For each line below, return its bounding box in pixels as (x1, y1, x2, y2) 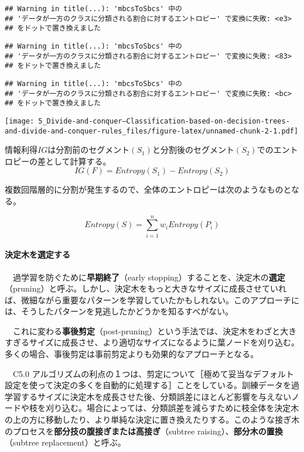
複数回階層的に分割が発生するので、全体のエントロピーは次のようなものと (5, 183, 292, 196)
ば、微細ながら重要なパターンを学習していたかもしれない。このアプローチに (5, 293, 299, 306)
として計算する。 (45, 155, 111, 167)
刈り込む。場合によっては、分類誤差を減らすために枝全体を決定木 (45, 402, 299, 414)
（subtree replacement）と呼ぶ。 (5, 436, 126, 448)
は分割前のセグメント (47, 143, 130, 156)
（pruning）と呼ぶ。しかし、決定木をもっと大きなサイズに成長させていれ (5, 282, 287, 295)
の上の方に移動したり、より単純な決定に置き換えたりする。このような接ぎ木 (5, 413, 300, 426)
